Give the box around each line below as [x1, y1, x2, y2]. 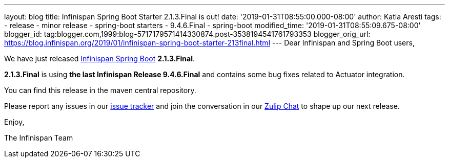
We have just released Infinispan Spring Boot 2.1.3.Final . [4, 54, 195, 63]
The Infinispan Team [4, 133, 73, 142]
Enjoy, [4, 118, 25, 126]
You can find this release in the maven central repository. [4, 86, 196, 95]
